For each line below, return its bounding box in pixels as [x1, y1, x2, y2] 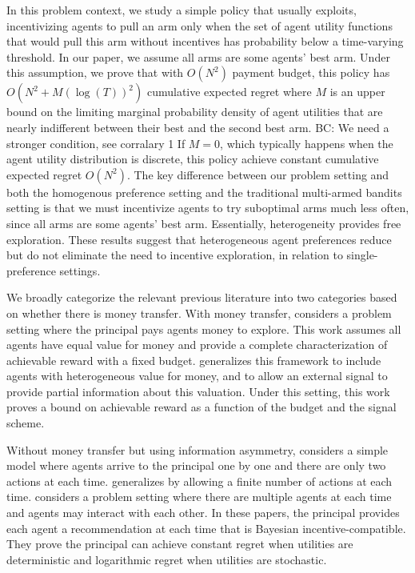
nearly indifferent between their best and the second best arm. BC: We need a [6, 118, 389, 135]
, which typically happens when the [220, 134, 393, 151]
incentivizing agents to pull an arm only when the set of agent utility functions [6, 17, 393, 34]
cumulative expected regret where [146, 83, 312, 100]
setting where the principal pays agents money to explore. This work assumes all [6, 320, 401, 337]
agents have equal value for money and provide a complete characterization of [6, 336, 388, 353]
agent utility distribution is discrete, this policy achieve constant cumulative [6, 150, 379, 167]
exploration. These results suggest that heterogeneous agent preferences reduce [6, 230, 392, 247]
